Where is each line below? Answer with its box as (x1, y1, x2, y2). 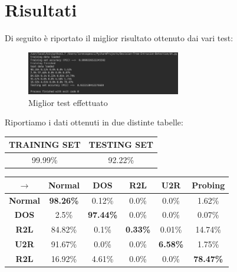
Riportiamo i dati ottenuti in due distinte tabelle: (5, 116, 183, 128)
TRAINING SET (9, 138, 81, 151)
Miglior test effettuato (28, 96, 108, 108)
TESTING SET (88, 138, 153, 151)
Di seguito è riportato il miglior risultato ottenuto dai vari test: (5, 32, 233, 44)
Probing (192, 178, 225, 191)
